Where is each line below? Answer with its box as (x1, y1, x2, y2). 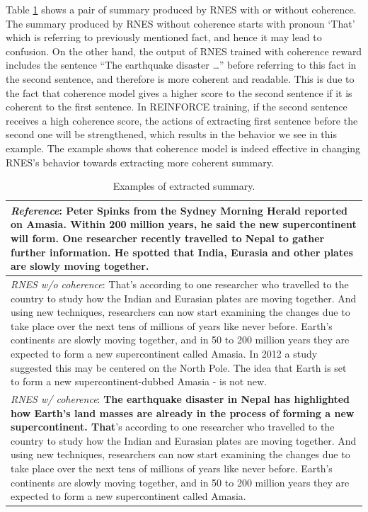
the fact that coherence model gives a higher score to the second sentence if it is (6, 85, 352, 100)
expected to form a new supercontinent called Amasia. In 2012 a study (11, 346, 318, 360)
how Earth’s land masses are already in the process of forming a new (11, 405, 355, 420)
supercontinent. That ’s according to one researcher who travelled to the (11, 419, 335, 434)
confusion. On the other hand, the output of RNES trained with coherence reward (6, 43, 362, 58)
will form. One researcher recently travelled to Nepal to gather (11, 230, 325, 245)
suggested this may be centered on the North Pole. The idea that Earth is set (11, 360, 347, 375)
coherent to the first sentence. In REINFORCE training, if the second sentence (6, 99, 347, 114)
